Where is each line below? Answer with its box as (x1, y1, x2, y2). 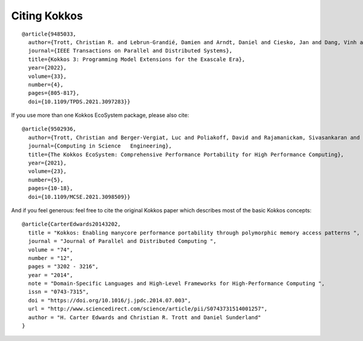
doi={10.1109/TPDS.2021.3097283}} (28, 98, 131, 105)
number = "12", (28, 255, 73, 261)
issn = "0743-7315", (28, 288, 90, 296)
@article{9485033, (22, 30, 77, 37)
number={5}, (28, 176, 64, 183)
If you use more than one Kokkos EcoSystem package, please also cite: (11, 112, 189, 119)
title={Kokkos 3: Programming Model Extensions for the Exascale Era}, (28, 56, 246, 63)
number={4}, (28, 81, 64, 88)
